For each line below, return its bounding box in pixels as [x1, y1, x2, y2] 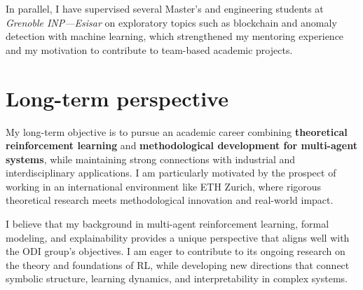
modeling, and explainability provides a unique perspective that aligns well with [6, 230, 350, 244]
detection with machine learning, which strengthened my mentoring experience [6, 29, 344, 43]
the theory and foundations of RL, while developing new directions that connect [6, 257, 350, 272]
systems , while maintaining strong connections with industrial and [6, 151, 296, 166]
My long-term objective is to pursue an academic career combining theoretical [6, 124, 348, 139]
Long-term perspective [6, 83, 228, 112]
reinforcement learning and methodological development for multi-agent [6, 138, 357, 153]
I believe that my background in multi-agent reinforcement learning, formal [6, 216, 329, 231]
